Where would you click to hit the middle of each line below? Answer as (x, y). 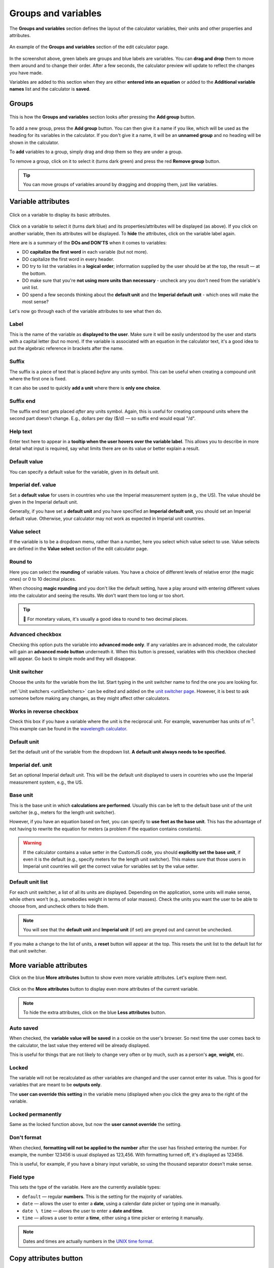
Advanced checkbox (36, 635)
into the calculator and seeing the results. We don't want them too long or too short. (97, 595)
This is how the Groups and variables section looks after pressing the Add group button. (102, 117)
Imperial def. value (33, 485)
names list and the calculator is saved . (50, 89)
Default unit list (29, 882)
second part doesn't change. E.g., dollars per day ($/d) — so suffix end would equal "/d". (102, 418)
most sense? (36, 302)
